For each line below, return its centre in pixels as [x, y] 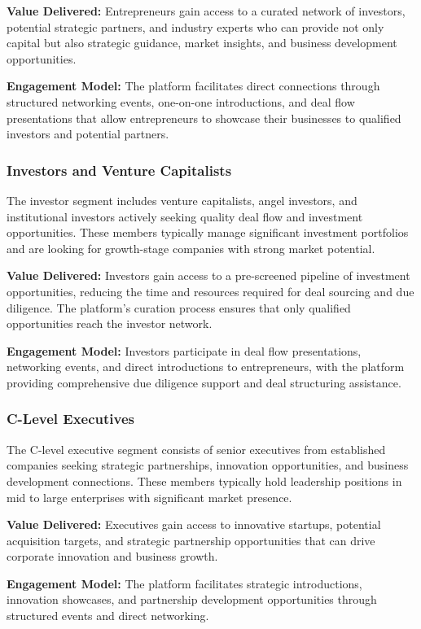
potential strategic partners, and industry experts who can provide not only [195, 26]
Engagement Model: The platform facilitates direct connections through [193, 86]
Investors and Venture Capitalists [119, 170]
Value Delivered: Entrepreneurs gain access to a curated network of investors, [206, 11]
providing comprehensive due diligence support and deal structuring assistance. [204, 382]
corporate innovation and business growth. [112, 556]
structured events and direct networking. [108, 616]
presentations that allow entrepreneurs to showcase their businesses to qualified [204, 118]
